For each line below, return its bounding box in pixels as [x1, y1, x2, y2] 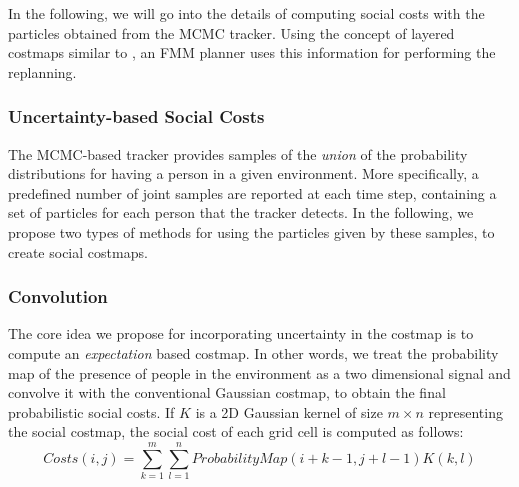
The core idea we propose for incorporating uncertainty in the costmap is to [8, 323, 474, 344]
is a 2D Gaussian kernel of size [195, 401, 383, 422]
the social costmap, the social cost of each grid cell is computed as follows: [8, 421, 464, 442]
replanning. [8, 61, 77, 82]
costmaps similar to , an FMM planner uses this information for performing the [8, 42, 496, 63]
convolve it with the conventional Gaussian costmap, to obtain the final [8, 382, 446, 403]
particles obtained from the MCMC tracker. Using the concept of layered [8, 22, 455, 43]
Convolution [8, 284, 108, 309]
